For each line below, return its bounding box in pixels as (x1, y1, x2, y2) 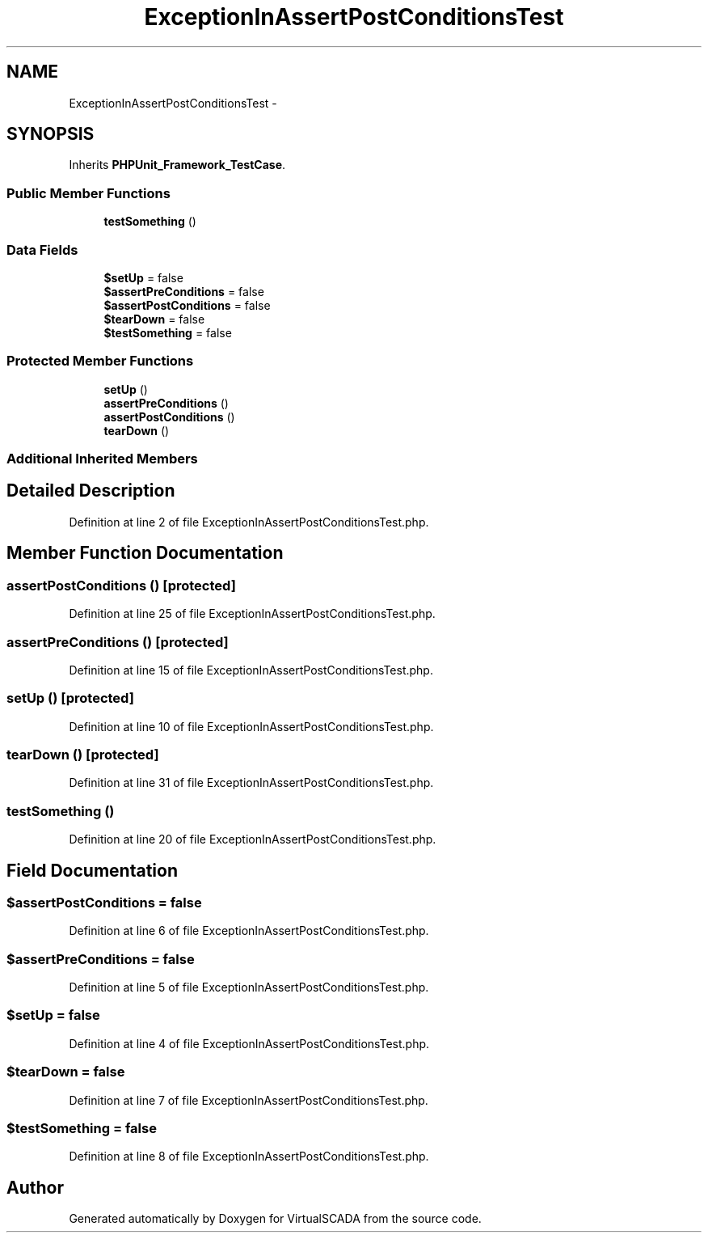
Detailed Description (6, 480, 175, 501)
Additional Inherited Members (6, 450, 198, 467)
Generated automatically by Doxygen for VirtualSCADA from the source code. (69, 1212, 482, 1226)
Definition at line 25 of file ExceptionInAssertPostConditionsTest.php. (69, 607, 436, 621)
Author (6, 1177, 64, 1198)
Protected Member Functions (6, 353, 194, 370)
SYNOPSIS (6, 124, 95, 145)
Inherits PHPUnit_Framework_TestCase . (69, 158, 286, 172)
